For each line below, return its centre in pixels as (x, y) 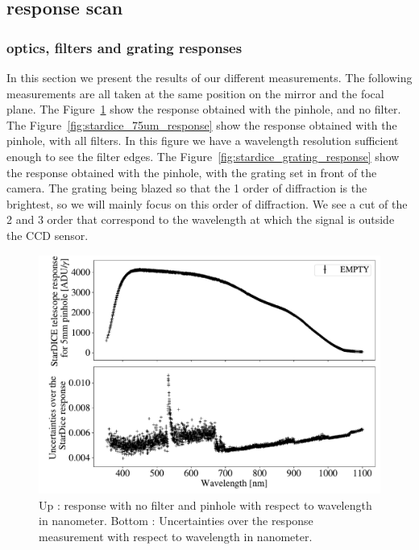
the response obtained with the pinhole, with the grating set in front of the (192, 172)
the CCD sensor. (48, 235)
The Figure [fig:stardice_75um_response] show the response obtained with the (202, 124)
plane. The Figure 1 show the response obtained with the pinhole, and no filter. (204, 109)
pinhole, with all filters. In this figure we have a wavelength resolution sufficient (203, 141)
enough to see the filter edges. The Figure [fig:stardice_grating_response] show (203, 156)
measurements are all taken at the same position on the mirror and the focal (195, 93)
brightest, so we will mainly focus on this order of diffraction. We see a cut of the (207, 203)
